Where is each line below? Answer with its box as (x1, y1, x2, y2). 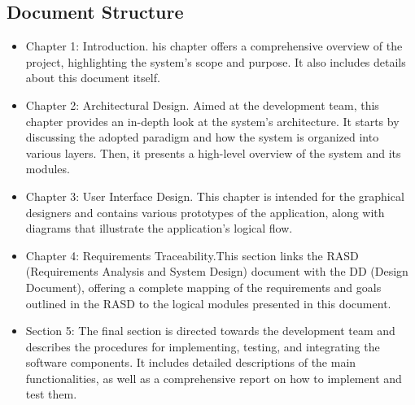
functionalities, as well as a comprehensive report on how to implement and (25, 369, 402, 386)
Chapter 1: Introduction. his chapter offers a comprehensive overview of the (25, 37, 403, 54)
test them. (25, 385, 77, 403)
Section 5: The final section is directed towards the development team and (25, 322, 395, 339)
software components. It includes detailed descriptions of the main (25, 354, 356, 371)
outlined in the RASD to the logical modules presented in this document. (25, 294, 391, 311)
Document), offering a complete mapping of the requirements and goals (25, 278, 382, 295)
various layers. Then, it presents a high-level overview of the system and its (25, 144, 401, 161)
